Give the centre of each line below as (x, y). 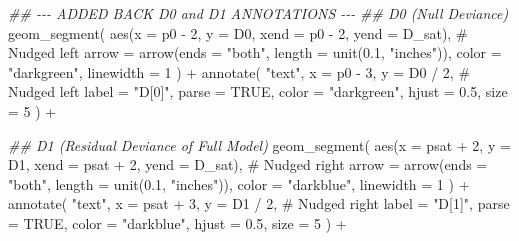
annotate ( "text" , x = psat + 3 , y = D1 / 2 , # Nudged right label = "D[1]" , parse (259, 203)
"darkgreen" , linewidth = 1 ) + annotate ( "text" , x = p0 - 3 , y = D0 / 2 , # (239, 71)
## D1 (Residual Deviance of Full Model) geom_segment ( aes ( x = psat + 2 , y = (259, 144)
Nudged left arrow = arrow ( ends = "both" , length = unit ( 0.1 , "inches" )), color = (255, 52)
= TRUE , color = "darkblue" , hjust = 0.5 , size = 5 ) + (177, 222)
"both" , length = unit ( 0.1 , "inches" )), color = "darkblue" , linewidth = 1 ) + (239, 183)
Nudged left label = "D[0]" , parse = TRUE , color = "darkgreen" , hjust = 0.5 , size (258, 91)
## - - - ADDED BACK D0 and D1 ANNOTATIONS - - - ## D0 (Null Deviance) (258, 13)
